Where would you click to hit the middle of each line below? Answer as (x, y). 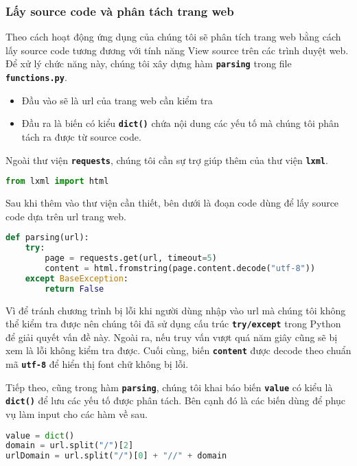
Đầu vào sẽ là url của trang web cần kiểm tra (117, 100)
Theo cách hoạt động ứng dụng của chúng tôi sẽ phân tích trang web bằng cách (173, 37)
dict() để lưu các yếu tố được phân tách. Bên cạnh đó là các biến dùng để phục (176, 400)
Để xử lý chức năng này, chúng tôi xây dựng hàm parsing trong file (149, 63)
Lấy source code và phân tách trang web (120, 11)
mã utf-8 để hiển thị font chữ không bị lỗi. (97, 364)
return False (74, 289)
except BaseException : (77, 278)
